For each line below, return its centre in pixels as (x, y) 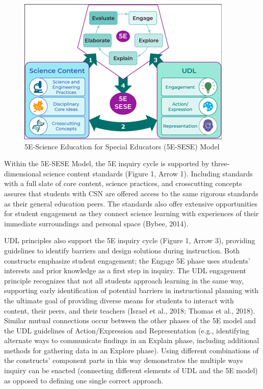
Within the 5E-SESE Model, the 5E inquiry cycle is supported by (107, 163)
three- (220, 163)
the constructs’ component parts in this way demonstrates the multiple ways (124, 360)
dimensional (23, 173)
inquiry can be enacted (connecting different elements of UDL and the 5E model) (131, 370)
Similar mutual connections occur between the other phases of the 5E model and (130, 320)
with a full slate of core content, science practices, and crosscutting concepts (123, 183)
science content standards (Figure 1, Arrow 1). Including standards (148, 173)
